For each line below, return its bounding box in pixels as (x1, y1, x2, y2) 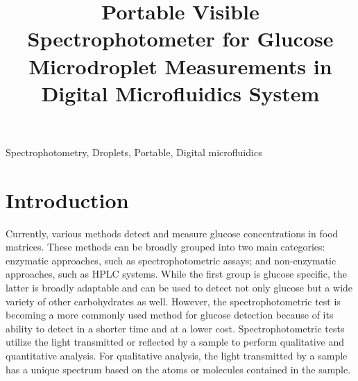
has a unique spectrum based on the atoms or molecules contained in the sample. (6, 362, 351, 376)
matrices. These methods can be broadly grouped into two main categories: (6, 239, 325, 254)
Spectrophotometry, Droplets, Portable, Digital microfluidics (6, 144, 262, 159)
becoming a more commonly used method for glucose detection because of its (6, 307, 334, 322)
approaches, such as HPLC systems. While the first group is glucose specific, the (6, 266, 347, 281)
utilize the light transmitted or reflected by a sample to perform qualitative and (6, 335, 345, 349)
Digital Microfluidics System (41, 78, 320, 107)
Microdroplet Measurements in (28, 51, 332, 80)
